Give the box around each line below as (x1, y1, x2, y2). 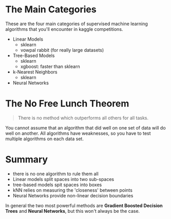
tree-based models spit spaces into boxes (12, 181, 102, 188)
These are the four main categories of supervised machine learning (5, 21, 148, 27)
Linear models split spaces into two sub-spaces (12, 176, 115, 182)
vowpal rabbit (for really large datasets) (20, 47, 104, 53)
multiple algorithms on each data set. (5, 135, 84, 142)
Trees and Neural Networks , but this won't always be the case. (5, 208, 140, 214)
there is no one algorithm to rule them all (12, 171, 99, 177)
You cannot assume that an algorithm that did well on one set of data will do (5, 124, 166, 131)
